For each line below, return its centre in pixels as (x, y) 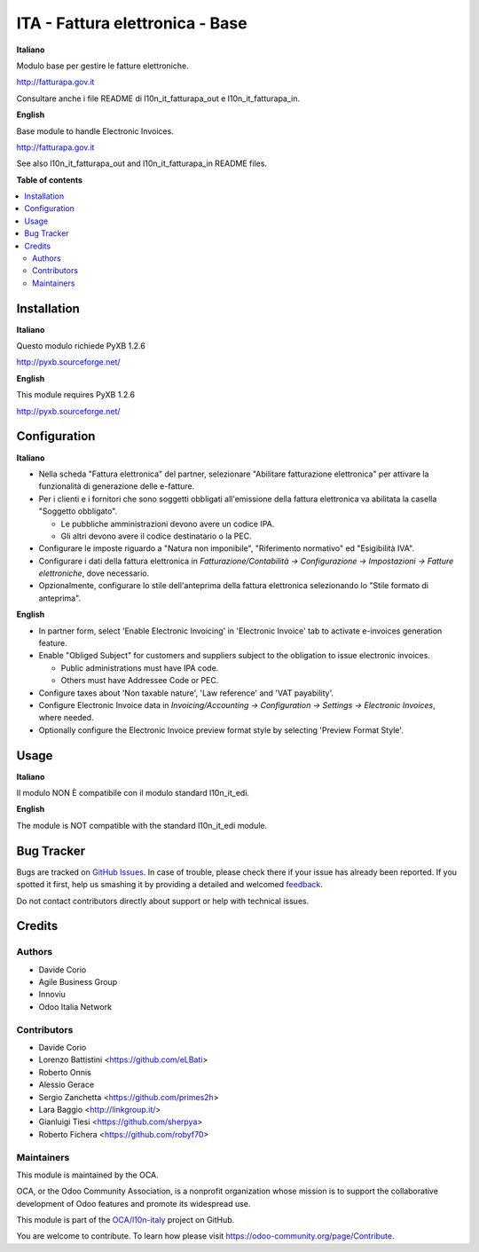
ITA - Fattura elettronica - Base (132, 23)
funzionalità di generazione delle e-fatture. (117, 486)
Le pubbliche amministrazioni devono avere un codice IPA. (168, 524)
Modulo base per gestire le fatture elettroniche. (103, 66)
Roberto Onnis (65, 1072)
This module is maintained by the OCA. (87, 1175)
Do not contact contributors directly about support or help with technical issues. (163, 901)
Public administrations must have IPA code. (140, 668)
